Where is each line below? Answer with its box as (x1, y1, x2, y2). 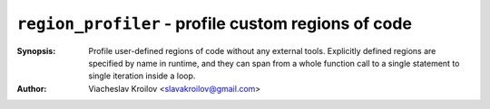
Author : (16, 83, 47, 94)
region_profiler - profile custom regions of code (16, 14, 413, 33)
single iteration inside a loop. (88, 70, 196, 81)
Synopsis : (16, 45, 56, 56)
